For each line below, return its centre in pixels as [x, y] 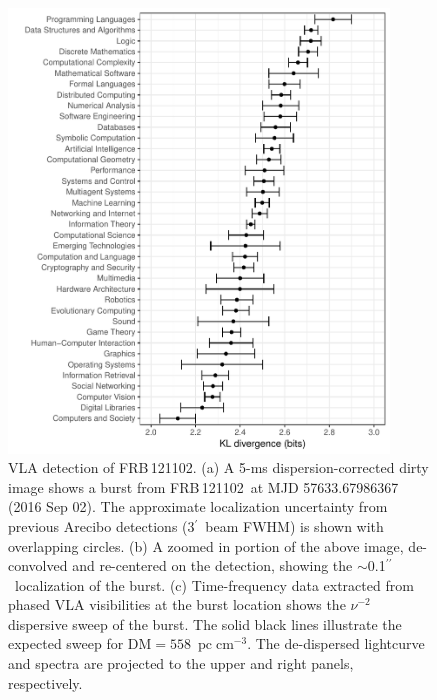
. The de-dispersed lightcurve [336, 643]
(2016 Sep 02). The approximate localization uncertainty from [198, 506]
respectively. [45, 682]
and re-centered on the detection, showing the [212, 565]
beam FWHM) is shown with [294, 525]
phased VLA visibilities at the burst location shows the [177, 604]
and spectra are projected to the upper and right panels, [181, 663]
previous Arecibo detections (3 [101, 525]
